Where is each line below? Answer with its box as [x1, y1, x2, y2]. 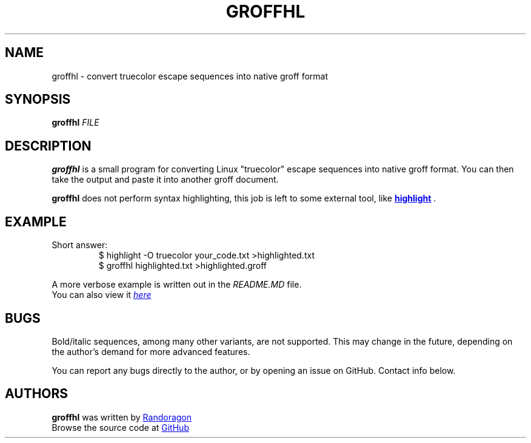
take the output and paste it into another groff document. [52, 174, 279, 185]
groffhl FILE [52, 117, 99, 128]
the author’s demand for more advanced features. [52, 346, 250, 357]
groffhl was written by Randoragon [52, 411, 192, 422]
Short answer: [52, 240, 108, 251]
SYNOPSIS [5, 92, 71, 107]
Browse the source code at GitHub [52, 422, 189, 433]
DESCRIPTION [5, 138, 92, 154]
